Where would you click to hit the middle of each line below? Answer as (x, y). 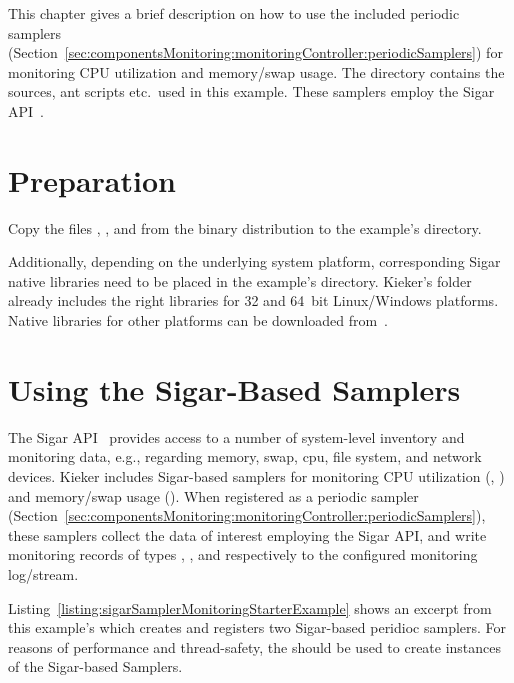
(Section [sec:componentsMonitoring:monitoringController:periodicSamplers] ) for (255, 52)
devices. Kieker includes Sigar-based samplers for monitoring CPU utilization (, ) (256, 475)
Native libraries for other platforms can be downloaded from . (198, 320)
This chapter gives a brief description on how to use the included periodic (234, 13)
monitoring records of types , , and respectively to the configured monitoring (243, 554)
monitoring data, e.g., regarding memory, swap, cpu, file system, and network (245, 456)
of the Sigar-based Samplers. (95, 666)
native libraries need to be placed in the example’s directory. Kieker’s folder (240, 280)
